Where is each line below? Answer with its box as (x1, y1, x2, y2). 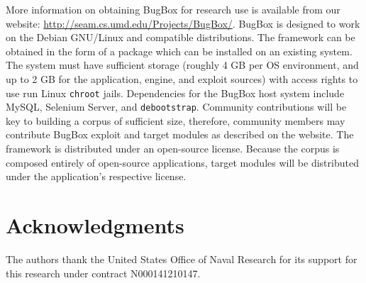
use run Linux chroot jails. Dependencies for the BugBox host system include (6, 85, 345, 100)
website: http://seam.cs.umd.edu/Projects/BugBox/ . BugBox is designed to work (6, 16, 360, 30)
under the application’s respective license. (6, 169, 187, 184)
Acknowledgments (6, 211, 184, 240)
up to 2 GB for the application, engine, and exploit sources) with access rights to (6, 71, 358, 86)
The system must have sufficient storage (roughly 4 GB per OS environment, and (6, 57, 359, 72)
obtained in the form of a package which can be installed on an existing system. (6, 43, 353, 58)
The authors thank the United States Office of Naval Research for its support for (6, 251, 357, 266)
